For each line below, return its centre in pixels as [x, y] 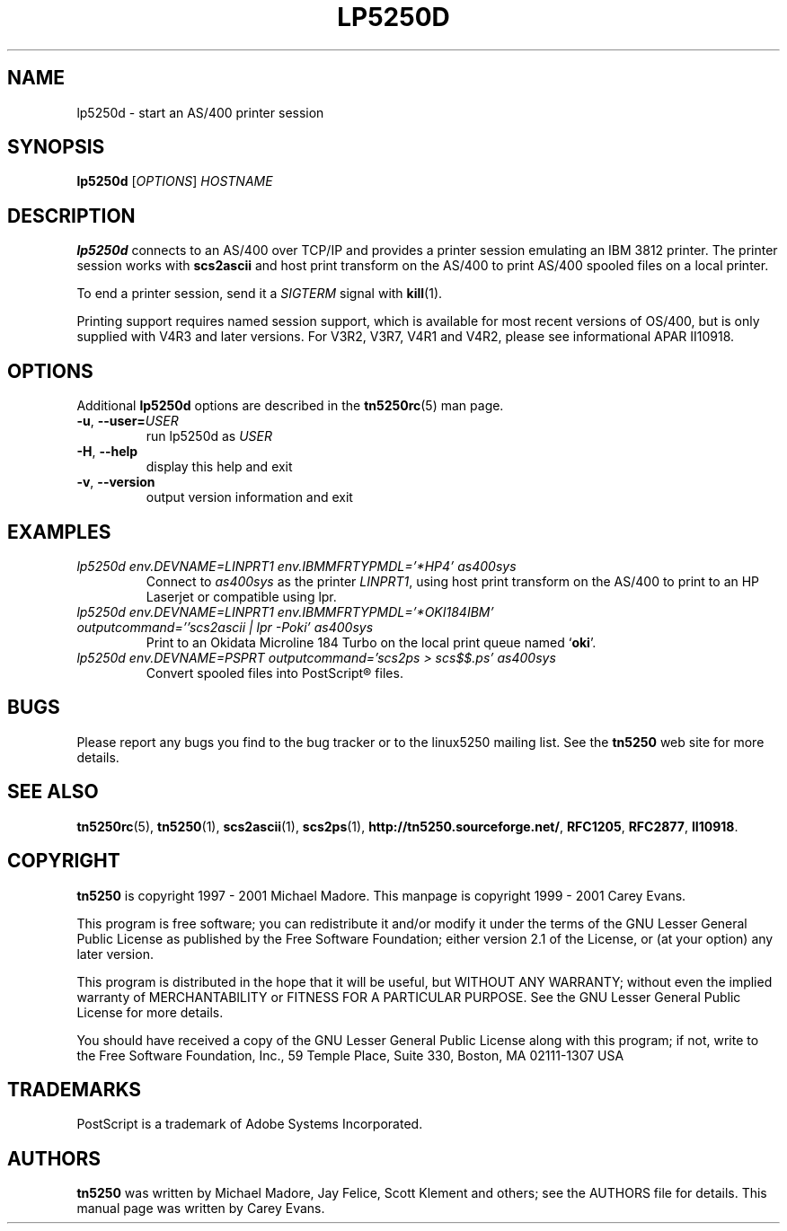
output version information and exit [249, 497]
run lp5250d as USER [209, 436]
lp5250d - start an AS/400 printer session [200, 112]
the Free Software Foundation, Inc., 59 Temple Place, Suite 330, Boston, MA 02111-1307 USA [350, 1055]
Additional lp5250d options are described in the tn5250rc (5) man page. [290, 406]
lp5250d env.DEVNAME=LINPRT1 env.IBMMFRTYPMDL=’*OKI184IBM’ [285, 611]
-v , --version [116, 482]
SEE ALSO [53, 792]
